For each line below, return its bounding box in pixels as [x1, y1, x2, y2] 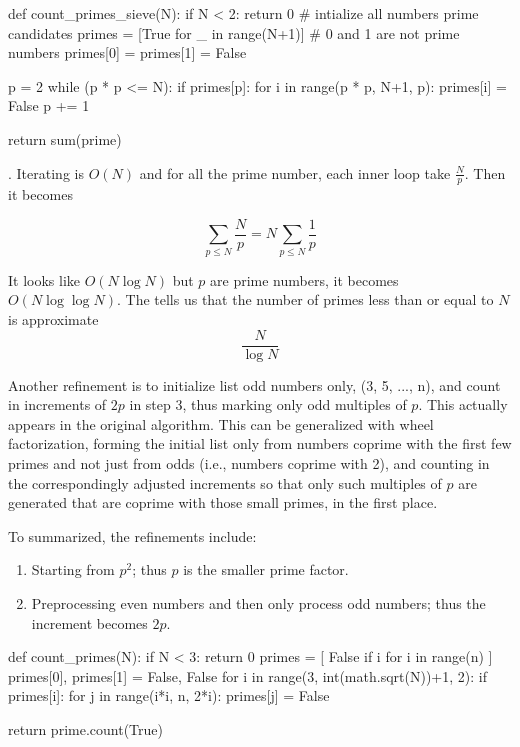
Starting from [31, 559, 115, 580]
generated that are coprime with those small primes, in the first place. [8, 492, 438, 513]
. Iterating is [8, 162, 84, 183]
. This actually [418, 394, 508, 415]
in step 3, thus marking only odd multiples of [129, 394, 407, 415]
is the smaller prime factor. [183, 559, 349, 580]
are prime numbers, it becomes [210, 269, 399, 290]
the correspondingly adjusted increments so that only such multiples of [8, 472, 442, 493]
